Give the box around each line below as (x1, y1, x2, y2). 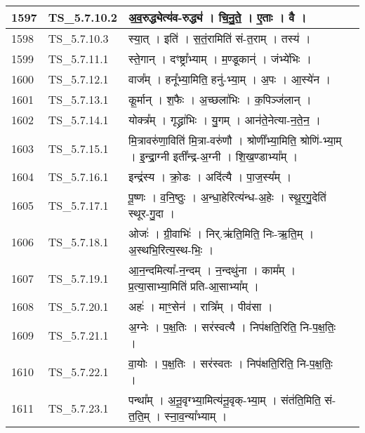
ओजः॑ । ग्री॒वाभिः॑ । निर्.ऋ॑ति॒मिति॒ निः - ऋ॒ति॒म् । (128, 225, 314, 241)
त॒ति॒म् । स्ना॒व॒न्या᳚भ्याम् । (128, 408, 227, 424)
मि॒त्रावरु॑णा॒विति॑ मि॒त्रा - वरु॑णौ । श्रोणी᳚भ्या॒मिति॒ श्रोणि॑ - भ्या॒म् (128, 132, 342, 148)
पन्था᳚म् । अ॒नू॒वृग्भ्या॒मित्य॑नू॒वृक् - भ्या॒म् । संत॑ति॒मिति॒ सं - (128, 392, 336, 408)
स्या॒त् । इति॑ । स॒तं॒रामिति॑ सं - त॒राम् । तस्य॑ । (128, 30, 311, 46)
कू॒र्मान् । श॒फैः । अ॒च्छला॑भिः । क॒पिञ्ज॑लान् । (128, 91, 312, 107)
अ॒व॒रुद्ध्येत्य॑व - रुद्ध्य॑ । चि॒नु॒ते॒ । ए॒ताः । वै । (128, 9, 307, 25)
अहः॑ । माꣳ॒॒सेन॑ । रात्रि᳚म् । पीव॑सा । (128, 298, 273, 314)
